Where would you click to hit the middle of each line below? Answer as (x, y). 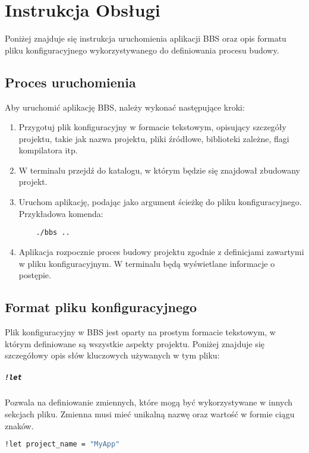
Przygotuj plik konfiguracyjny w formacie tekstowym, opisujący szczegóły (152, 127)
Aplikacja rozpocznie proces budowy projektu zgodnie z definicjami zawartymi (161, 251)
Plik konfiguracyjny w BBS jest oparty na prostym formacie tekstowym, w (140, 331)
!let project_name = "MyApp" (62, 444)
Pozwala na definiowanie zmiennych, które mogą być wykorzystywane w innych (149, 402)
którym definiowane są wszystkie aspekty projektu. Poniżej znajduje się (135, 343)
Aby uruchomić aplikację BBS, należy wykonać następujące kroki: (125, 107)
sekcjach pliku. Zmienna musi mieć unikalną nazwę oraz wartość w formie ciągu (150, 413)
